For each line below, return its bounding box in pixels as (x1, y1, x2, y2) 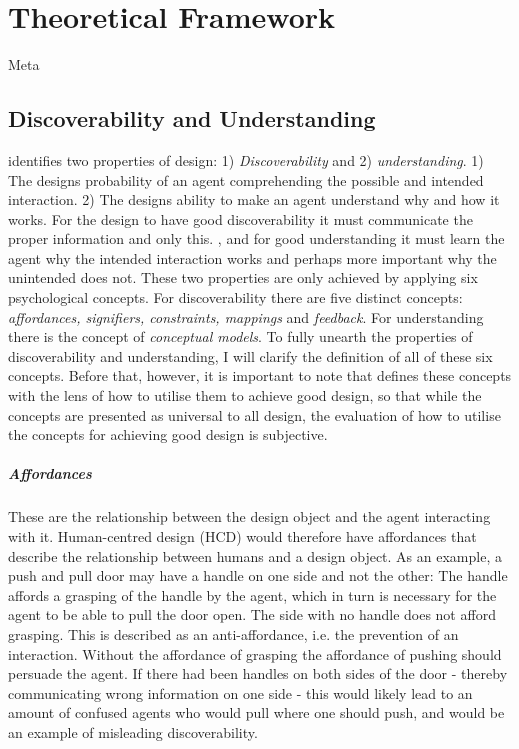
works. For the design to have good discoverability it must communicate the (8, 208, 473, 229)
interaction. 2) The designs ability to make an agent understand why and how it (8, 189, 500, 210)
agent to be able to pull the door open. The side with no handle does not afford (8, 604, 496, 625)
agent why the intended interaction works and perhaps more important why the (8, 247, 497, 268)
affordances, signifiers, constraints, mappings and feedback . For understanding (8, 306, 484, 327)
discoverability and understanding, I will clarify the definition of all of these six (8, 345, 493, 366)
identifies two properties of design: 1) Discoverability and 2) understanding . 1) (8, 149, 484, 170)
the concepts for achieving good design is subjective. (8, 424, 328, 445)
